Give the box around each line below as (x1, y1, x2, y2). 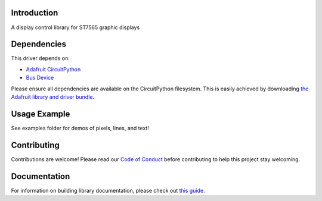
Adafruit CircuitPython (26, 65, 81, 73)
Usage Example (11, 109, 70, 119)
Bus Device (26, 74, 54, 81)
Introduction (11, 8, 58, 18)
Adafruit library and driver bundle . (11, 93, 95, 100)
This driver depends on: (11, 55, 70, 62)
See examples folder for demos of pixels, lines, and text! (11, 124, 149, 131)
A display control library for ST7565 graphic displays (11, 24, 140, 31)
